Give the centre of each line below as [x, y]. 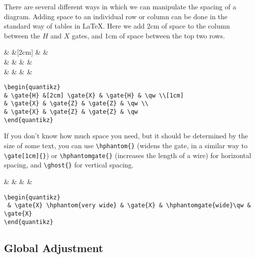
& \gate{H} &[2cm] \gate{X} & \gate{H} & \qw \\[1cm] [94, 95]
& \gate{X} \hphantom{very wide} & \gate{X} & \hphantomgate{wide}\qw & [129, 206]
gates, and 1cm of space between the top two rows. [148, 35]
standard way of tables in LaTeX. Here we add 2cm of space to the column [117, 26]
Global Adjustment [54, 247]
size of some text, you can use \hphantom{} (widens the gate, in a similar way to [126, 145]
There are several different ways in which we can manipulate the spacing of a [120, 6]
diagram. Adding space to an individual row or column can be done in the [116, 16]
